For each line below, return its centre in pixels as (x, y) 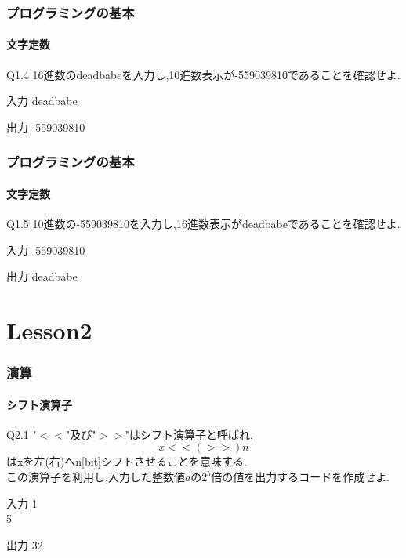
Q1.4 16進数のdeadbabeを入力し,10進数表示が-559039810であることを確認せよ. (203, 74)
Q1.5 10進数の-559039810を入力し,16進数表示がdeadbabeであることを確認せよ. (203, 224)
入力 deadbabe (42, 101)
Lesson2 (49, 330)
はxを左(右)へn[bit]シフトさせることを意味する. (127, 461)
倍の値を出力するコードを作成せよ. (301, 477)
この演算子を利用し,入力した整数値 (96, 477)
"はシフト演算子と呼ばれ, (189, 434)
